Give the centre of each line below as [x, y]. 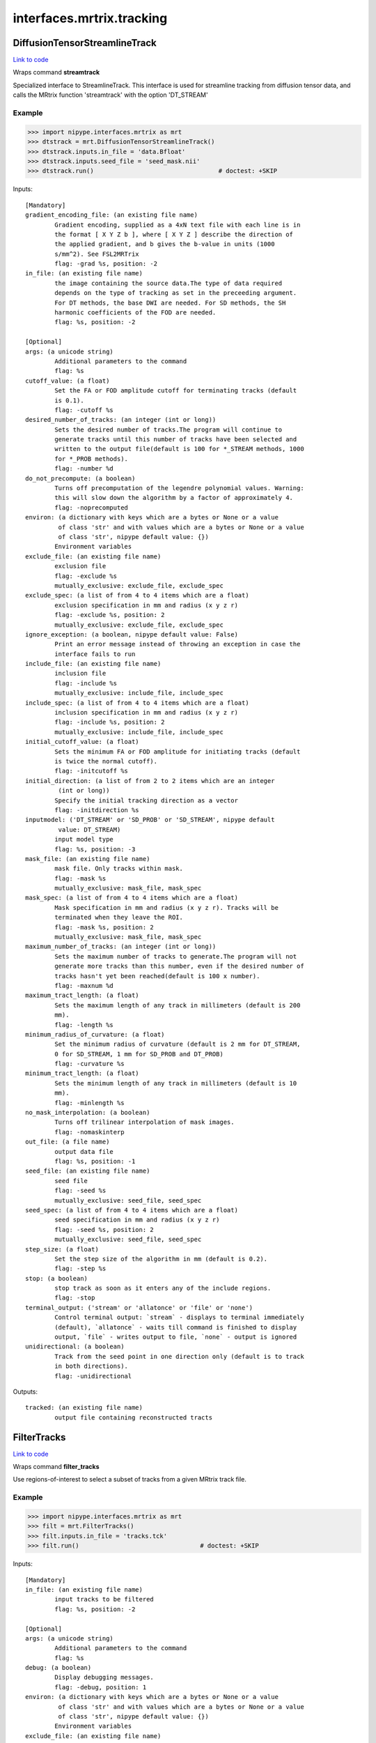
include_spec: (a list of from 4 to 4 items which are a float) [138, 703]
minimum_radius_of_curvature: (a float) [95, 1034]
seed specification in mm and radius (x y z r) [137, 1220]
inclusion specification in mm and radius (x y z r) [146, 713]
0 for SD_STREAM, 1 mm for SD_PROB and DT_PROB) [139, 1054]
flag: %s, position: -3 [95, 849]
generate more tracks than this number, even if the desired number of [179, 966]
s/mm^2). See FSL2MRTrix [97, 254]
